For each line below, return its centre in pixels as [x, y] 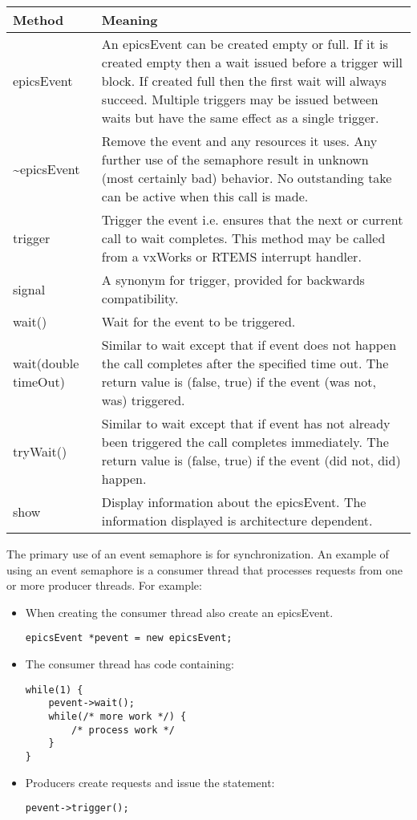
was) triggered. [143, 400]
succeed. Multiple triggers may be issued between [240, 99]
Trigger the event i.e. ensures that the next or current [252, 219]
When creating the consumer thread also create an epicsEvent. [179, 612]
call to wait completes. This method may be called [243, 238]
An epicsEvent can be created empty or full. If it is [245, 44]
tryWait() [40, 451]
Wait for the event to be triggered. [198, 321]
